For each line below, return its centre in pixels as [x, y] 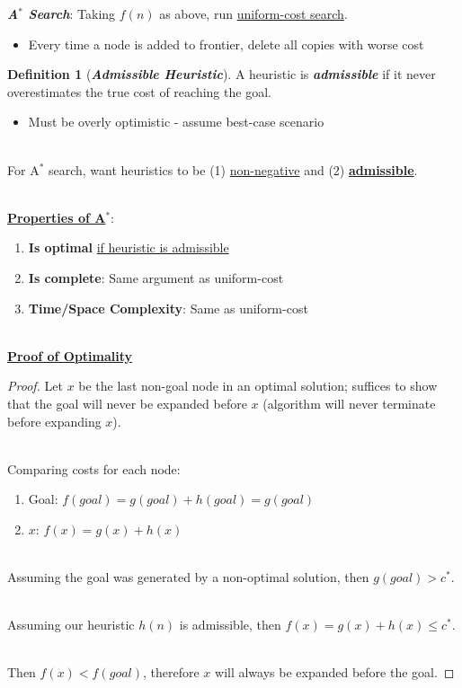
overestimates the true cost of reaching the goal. [139, 91]
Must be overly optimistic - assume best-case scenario [176, 122]
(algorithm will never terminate [349, 403]
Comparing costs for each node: [94, 468]
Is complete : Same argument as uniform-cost [156, 277]
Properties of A [57, 217]
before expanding [54, 421]
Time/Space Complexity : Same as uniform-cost [168, 308]
